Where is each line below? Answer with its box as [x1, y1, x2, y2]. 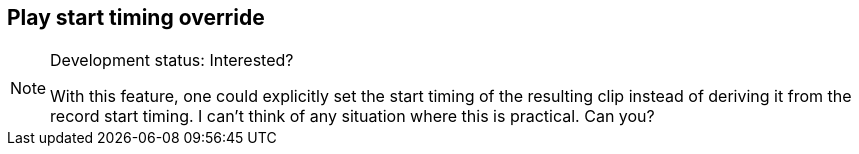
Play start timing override [7, 5, 265, 30]
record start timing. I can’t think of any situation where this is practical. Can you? [50, 106, 655, 127]
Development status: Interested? [50, 50, 294, 71]
